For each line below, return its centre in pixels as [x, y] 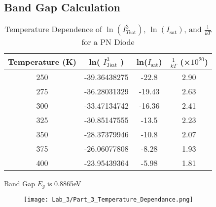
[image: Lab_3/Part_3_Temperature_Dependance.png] [108, 200]
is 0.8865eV [64, 183]
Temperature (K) [42, 62]
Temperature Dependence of [53, 29]
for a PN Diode [108, 42]
